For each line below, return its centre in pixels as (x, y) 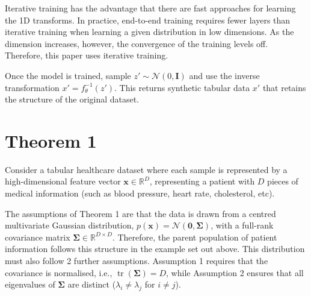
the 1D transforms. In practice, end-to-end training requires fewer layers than (148, 20)
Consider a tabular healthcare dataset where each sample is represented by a (146, 169)
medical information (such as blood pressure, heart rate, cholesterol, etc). (140, 193)
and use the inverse (224, 75)
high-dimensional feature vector (63, 181)
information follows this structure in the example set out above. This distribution (155, 249)
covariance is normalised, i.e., (59, 272)
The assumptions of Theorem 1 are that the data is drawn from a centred (140, 213)
